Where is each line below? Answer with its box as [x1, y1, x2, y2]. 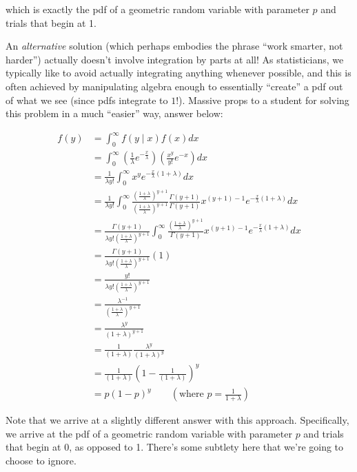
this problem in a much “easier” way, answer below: [6, 106, 223, 121]
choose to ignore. [6, 453, 76, 467]
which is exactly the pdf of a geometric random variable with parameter [6, 2, 309, 16]
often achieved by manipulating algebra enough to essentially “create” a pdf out [6, 79, 343, 93]
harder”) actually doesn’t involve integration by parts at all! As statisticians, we [6, 52, 344, 66]
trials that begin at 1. [6, 15, 96, 30]
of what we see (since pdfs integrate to [6, 92, 168, 107]
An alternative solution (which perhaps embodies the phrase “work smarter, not [6, 39, 343, 53]
